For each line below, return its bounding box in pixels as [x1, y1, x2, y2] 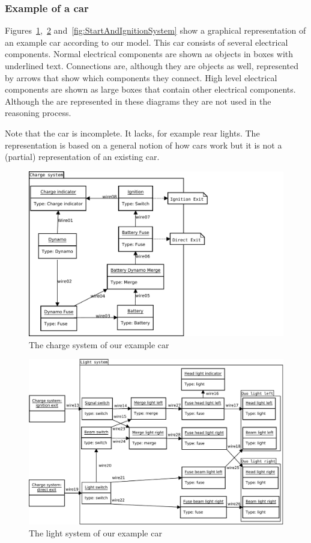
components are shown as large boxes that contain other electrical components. [5, 83, 296, 96]
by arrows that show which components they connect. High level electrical [5, 71, 277, 84]
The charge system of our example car [29, 338, 169, 351]
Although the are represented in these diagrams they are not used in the [5, 94, 271, 107]
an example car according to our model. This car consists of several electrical [5, 35, 288, 48]
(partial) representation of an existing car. [5, 150, 160, 163]
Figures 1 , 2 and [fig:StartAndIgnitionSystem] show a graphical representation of [5, 24, 306, 37]
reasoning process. [5, 106, 71, 119]
